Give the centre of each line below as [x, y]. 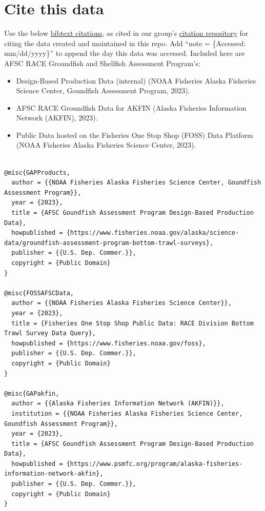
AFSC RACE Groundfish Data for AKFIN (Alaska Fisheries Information [131, 107]
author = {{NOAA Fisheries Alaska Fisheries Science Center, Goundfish [136, 183]
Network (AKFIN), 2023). [57, 118]
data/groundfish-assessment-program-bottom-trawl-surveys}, [109, 243]
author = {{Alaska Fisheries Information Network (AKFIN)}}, [118, 404]
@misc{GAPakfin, [32, 393]
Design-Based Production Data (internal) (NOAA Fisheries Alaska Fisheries [136, 80]
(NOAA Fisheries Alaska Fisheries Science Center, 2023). [106, 145]
